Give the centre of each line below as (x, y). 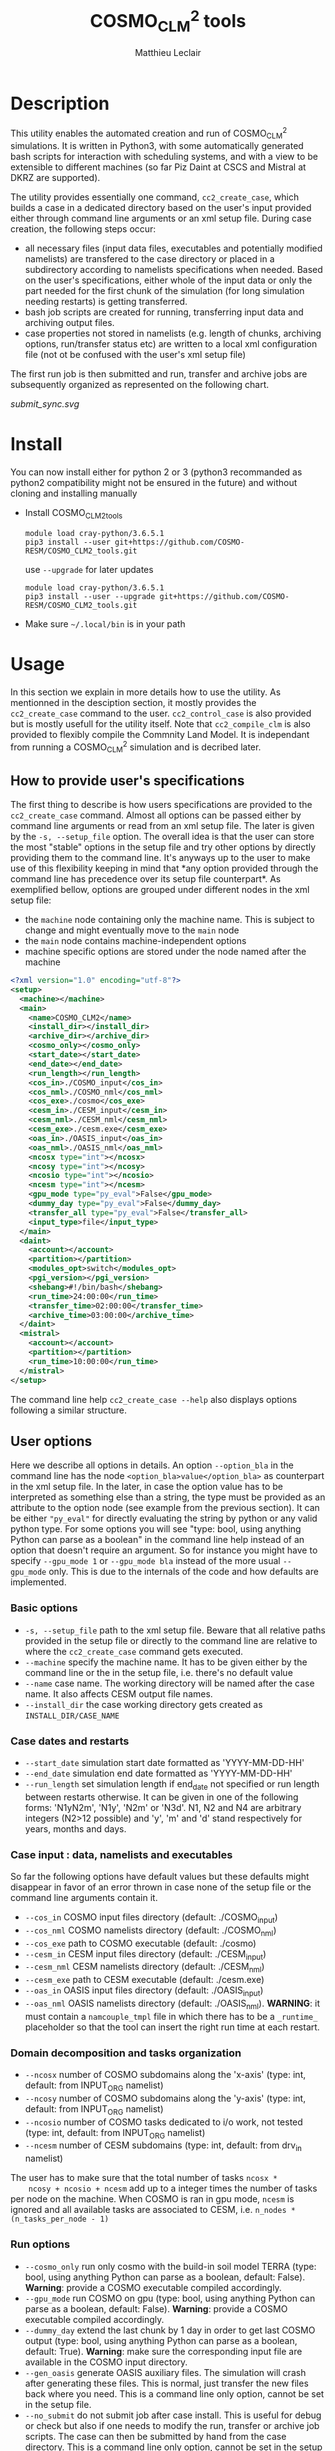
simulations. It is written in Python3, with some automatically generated (157, 146)
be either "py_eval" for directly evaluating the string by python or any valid (164, 1518)
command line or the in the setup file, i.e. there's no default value (158, 1672)
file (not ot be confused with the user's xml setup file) (135, 355)
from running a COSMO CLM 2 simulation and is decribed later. (136, 747)
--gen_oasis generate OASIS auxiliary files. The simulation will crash (165, 2372)
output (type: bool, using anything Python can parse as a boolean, (161, 2340)
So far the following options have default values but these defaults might (160, 1876)
